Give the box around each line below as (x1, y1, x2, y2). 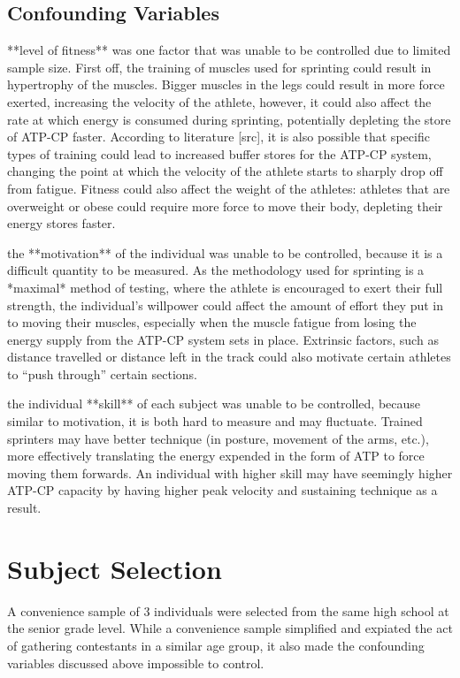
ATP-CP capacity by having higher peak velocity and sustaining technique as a (7, 481, 438, 499)
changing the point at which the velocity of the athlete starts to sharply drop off (7, 162, 443, 180)
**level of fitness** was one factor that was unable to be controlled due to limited (7, 41, 451, 59)
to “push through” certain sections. (7, 364, 197, 383)
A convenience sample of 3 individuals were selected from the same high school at (7, 601, 449, 620)
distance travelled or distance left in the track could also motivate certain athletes (7, 347, 451, 366)
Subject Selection (7, 550, 222, 586)
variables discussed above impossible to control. (7, 653, 264, 672)
